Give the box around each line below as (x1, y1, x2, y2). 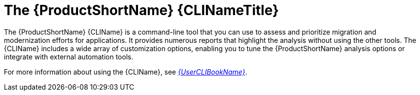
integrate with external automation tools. (4, 52, 134, 61)
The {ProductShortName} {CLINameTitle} (4, 2, 279, 19)
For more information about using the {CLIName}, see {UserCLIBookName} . (4, 67, 247, 76)
